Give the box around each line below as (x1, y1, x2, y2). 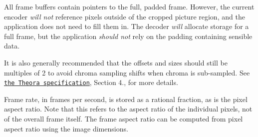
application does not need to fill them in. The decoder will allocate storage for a (4, 21, 249, 31)
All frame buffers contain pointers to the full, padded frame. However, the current (4, 1, 255, 11)
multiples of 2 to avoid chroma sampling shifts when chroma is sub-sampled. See (4, 67, 250, 77)
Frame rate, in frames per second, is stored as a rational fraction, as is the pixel (4, 93, 248, 104)
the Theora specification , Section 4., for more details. (4, 77, 178, 87)
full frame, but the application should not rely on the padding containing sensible (4, 30, 253, 41)
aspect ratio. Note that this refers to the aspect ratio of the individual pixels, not (4, 103, 253, 114)
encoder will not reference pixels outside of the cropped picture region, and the (4, 11, 245, 21)
